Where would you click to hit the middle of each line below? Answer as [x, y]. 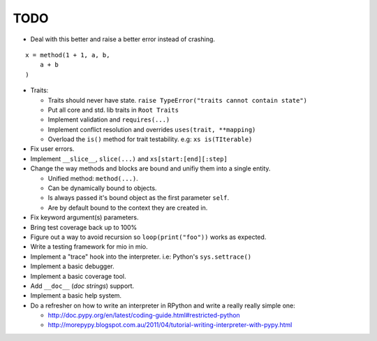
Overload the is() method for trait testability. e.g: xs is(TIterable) [150, 139]
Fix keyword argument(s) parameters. [84, 217]
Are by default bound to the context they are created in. [128, 208]
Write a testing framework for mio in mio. [89, 247]
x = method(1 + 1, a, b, [68, 55]
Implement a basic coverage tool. [78, 276]
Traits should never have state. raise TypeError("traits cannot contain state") [177, 100]
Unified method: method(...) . [93, 178]
